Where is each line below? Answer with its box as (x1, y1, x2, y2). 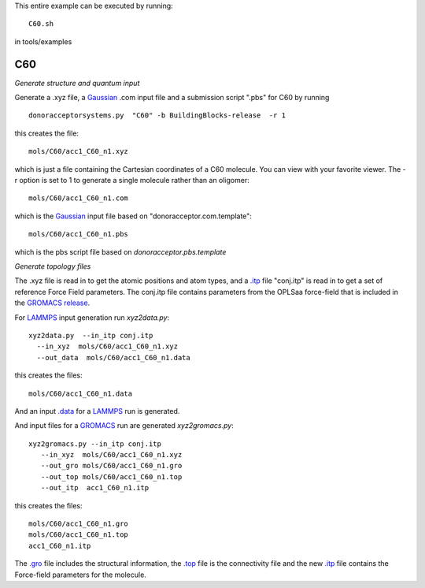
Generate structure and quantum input (14, 78, 140, 87)
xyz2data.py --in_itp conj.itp (28, 331, 153, 340)
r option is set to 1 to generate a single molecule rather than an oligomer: (14, 176, 249, 185)
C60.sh (28, 20, 54, 28)
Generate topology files (14, 261, 91, 271)
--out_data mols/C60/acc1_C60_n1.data (36, 353, 190, 362)
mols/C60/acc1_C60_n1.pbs (28, 229, 129, 239)
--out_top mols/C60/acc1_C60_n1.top (40, 472, 183, 481)
